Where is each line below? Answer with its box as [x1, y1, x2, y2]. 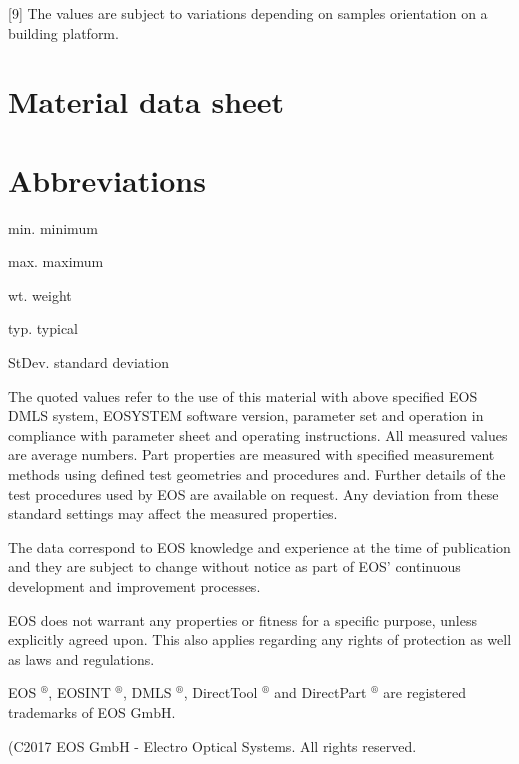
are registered [383, 682, 466, 703]
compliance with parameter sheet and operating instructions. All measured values [8, 424, 508, 445]
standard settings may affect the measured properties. [8, 503, 338, 524]
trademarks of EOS [8, 701, 126, 722]
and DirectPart [274, 682, 367, 703]
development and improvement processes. [8, 576, 261, 596]
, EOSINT [48, 682, 111, 703]
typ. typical [8, 318, 79, 339]
